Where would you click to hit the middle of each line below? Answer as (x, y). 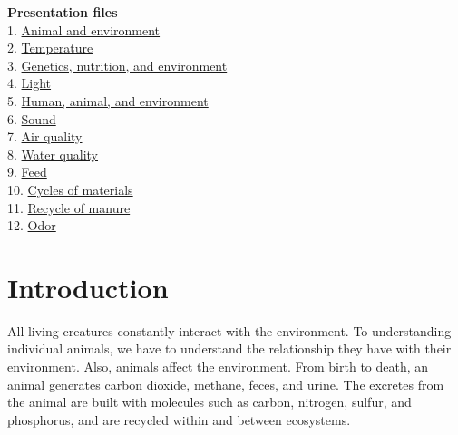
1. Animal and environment (84, 29)
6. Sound (32, 118)
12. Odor (32, 225)
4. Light (29, 83)
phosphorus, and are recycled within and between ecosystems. (179, 419)
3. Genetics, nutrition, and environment (117, 65)
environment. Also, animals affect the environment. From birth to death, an (218, 367)
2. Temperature (50, 48)
